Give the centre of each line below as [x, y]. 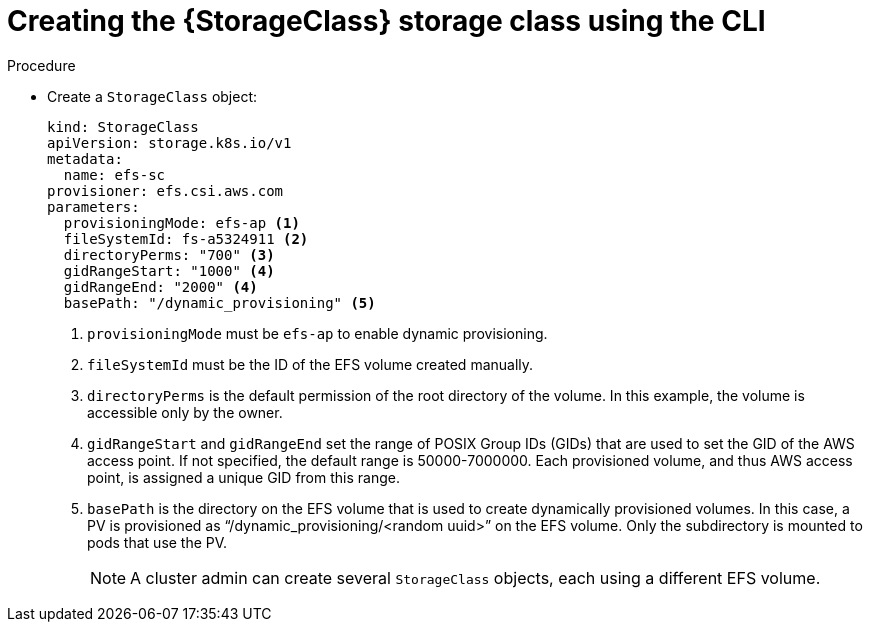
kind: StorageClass [123, 126]
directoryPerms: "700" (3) [169, 254]
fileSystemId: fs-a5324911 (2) [186, 238]
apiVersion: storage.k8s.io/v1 [169, 142]
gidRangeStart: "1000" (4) [169, 270]
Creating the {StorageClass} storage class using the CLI [386, 21]
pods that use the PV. [157, 542]
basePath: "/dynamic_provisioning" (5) [219, 302]
